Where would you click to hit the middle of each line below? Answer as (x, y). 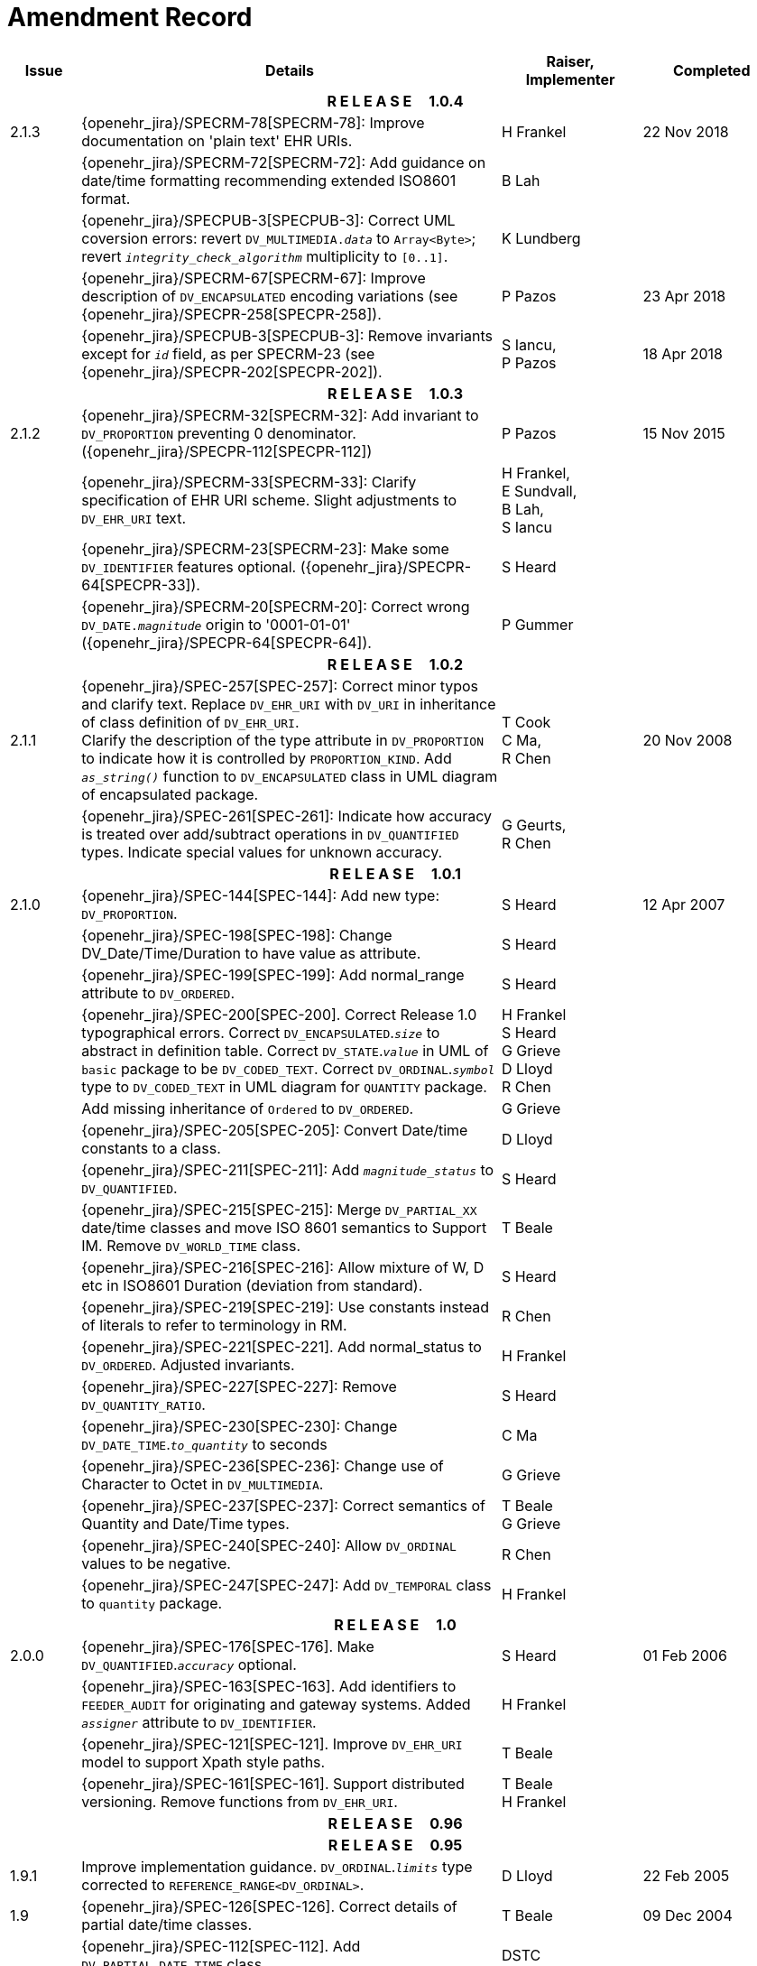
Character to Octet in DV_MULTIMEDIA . (203, 1484)
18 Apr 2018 (683, 353)
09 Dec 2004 (688, 1915)
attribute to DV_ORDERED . (158, 992)
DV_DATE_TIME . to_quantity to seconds (204, 1444)
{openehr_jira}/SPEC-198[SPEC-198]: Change (237, 935)
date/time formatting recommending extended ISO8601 (269, 180)
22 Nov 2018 (686, 131)
